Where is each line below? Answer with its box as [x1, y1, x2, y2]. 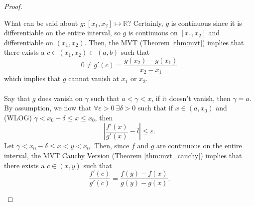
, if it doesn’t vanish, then [151, 93, 231, 103]
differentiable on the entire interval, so [4, 27, 121, 38]
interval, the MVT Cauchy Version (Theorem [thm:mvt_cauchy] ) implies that [4, 150, 242, 161]
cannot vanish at [68, 73, 119, 84]
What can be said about [4, 17, 78, 28]
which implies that [4, 73, 61, 84]
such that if [137, 103, 173, 113]
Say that [4, 93, 30, 103]
